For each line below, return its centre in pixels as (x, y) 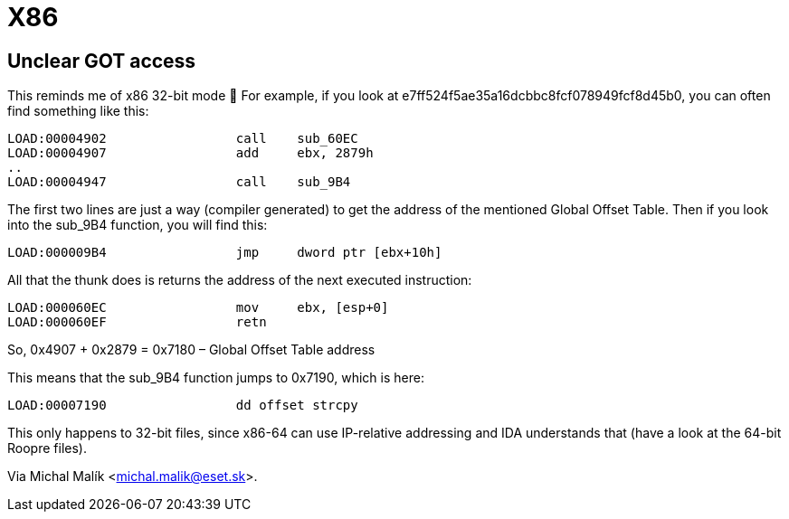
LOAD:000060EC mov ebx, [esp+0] (198, 308)
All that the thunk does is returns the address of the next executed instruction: (240, 280)
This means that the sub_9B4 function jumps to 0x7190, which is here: (216, 378)
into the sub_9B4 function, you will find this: (138, 225)
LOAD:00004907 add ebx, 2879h (190, 153)
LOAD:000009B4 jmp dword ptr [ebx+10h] (225, 253)
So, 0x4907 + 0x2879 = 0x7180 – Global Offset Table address (191, 350)
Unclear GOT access (102, 61)
